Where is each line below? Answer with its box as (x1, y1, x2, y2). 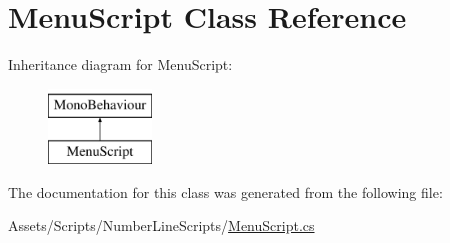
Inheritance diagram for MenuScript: (8, 54, 233, 75)
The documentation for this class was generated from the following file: (8, 181, 443, 202)
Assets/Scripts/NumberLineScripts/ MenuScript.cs (8, 215, 315, 236)
